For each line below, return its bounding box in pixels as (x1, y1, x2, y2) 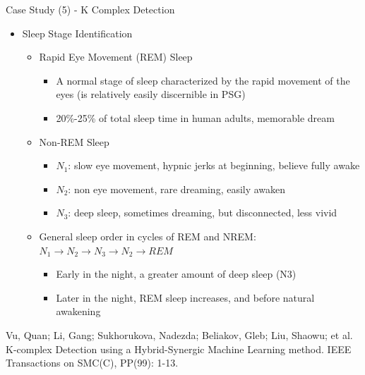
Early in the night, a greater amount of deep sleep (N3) (56, 266, 297, 281)
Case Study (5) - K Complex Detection (6, 2, 175, 16)
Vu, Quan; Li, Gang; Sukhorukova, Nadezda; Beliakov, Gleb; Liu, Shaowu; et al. (6, 327, 353, 342)
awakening (56, 304, 101, 319)
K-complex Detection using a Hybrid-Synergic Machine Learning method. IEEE (6, 341, 352, 356)
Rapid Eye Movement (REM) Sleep (39, 49, 193, 64)
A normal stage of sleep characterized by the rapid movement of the (56, 73, 350, 87)
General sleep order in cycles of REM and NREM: (39, 228, 256, 243)
